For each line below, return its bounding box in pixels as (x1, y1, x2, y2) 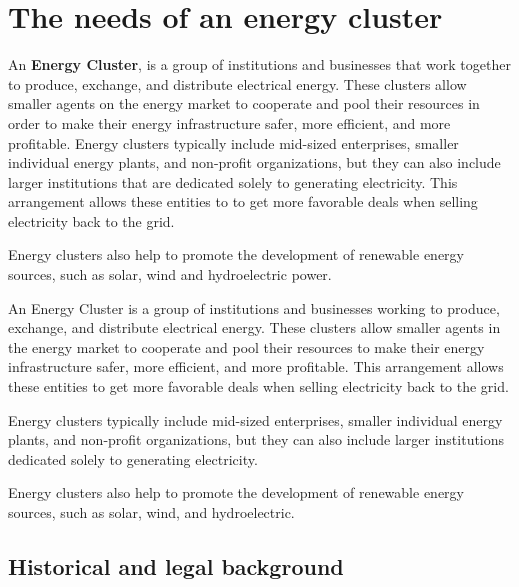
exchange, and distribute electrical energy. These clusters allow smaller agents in (8, 317, 501, 338)
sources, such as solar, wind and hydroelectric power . (8, 264, 332, 285)
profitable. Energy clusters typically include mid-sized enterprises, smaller (8, 132, 459, 153)
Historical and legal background (8, 550, 344, 581)
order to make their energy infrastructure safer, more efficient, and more (8, 112, 451, 133)
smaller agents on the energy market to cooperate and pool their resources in (8, 93, 480, 114)
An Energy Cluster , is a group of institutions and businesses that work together (8, 54, 511, 75)
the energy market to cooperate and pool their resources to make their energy (8, 336, 485, 357)
